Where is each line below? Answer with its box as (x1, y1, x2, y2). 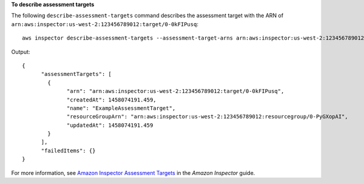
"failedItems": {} (41, 147, 96, 154)
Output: (11, 48, 30, 55)
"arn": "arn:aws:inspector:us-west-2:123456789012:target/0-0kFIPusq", (67, 88, 285, 95)
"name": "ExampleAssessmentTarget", (67, 104, 176, 112)
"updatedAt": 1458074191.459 (67, 121, 153, 129)
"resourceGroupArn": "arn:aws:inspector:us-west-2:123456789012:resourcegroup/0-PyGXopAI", (67, 113, 348, 120)
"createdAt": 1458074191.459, (67, 96, 157, 103)
